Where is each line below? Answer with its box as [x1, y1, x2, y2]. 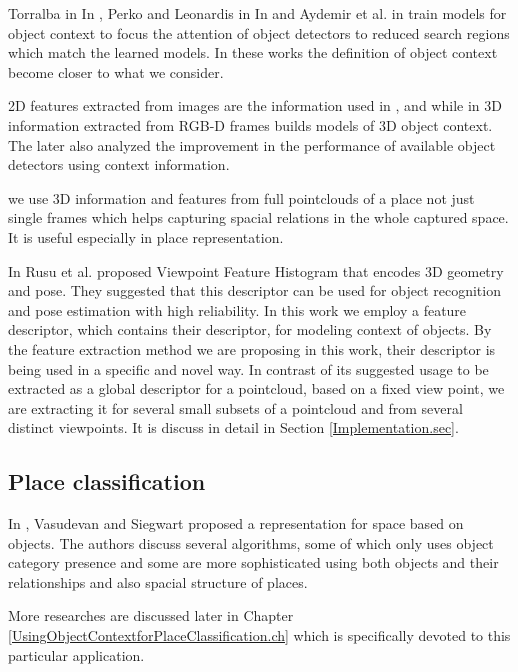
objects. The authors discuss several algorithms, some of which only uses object [8, 532, 494, 553]
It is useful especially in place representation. [8, 226, 284, 247]
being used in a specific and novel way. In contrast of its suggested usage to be [8, 358, 489, 379]
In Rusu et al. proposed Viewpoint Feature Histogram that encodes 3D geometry [8, 260, 504, 281]
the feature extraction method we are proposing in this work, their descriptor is [8, 338, 496, 359]
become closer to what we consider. [8, 61, 224, 82]
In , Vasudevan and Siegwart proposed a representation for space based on [8, 513, 464, 534]
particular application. [8, 644, 145, 665]
